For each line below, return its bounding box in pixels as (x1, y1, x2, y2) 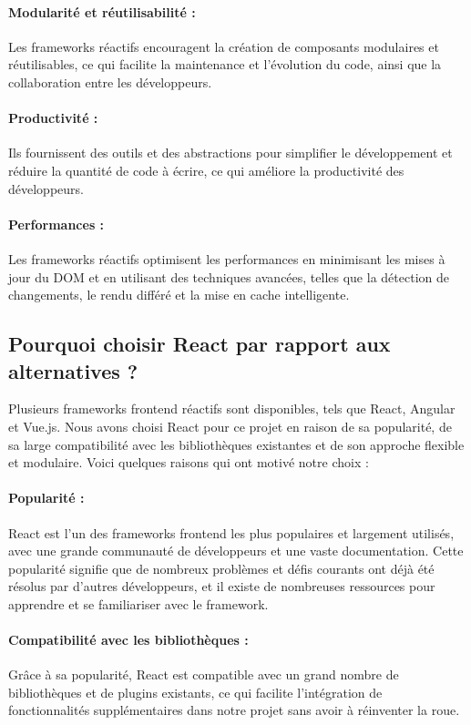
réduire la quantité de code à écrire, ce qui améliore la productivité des (8, 160, 404, 179)
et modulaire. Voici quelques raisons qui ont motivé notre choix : (8, 453, 369, 472)
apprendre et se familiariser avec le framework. (8, 594, 269, 613)
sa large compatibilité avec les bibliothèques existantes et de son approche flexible (8, 434, 465, 454)
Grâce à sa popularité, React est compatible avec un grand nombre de (8, 665, 399, 684)
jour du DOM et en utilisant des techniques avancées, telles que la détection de (8, 267, 449, 286)
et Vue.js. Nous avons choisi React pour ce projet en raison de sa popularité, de (8, 416, 452, 435)
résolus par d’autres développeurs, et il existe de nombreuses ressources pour (8, 577, 435, 596)
